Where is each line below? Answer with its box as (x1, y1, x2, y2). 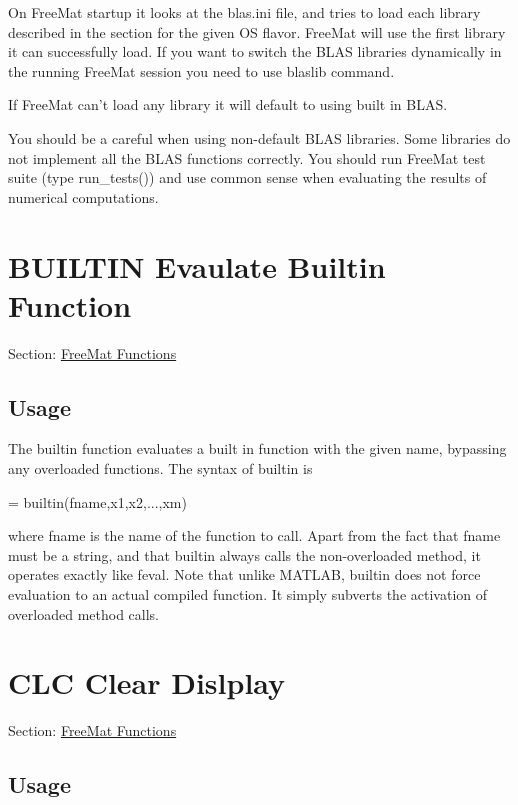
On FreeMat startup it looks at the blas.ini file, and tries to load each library (8, 2, 481, 22)
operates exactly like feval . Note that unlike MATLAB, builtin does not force (8, 564, 481, 585)
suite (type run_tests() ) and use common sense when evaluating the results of (8, 167, 487, 188)
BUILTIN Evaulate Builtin (8, 245, 386, 286)
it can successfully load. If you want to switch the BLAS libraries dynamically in (8, 41, 502, 62)
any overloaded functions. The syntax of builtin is (8, 458, 313, 479)
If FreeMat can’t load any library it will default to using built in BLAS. (8, 94, 448, 115)
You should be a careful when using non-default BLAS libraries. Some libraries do (8, 127, 511, 148)
